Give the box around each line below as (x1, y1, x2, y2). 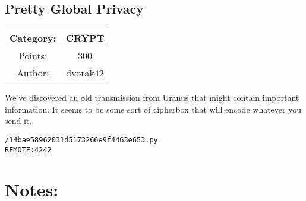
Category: (10, 31, 56, 45)
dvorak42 (66, 66, 104, 80)
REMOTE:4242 (5, 145, 52, 154)
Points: (18, 49, 48, 63)
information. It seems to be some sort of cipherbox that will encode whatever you (5, 103, 301, 115)
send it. (5, 114, 32, 127)
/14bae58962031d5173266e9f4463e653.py (5, 135, 158, 144)
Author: (17, 66, 49, 80)
